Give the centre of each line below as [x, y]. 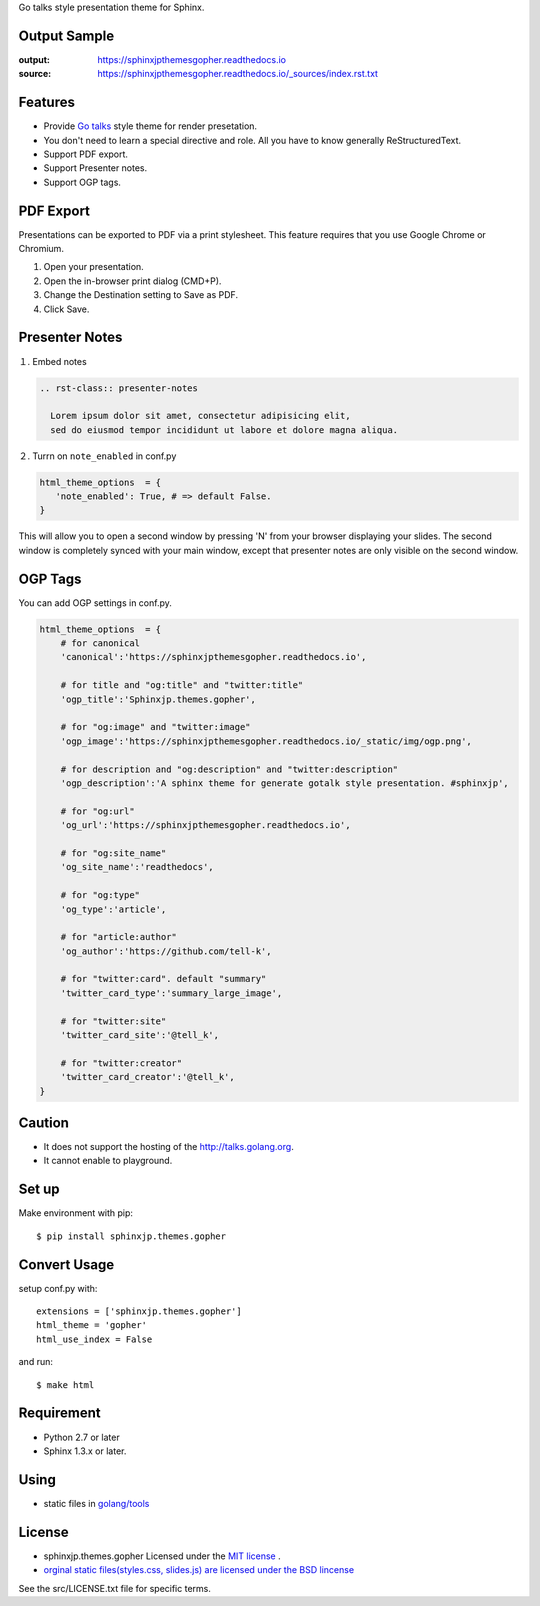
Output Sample [66, 35]
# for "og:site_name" [113, 853]
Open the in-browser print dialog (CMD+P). [132, 281]
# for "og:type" [100, 895]
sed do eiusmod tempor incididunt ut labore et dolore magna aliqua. [224, 429]
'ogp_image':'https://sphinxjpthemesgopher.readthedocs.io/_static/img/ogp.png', [266, 741]
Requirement [60, 1413]
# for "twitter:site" [113, 1021]
